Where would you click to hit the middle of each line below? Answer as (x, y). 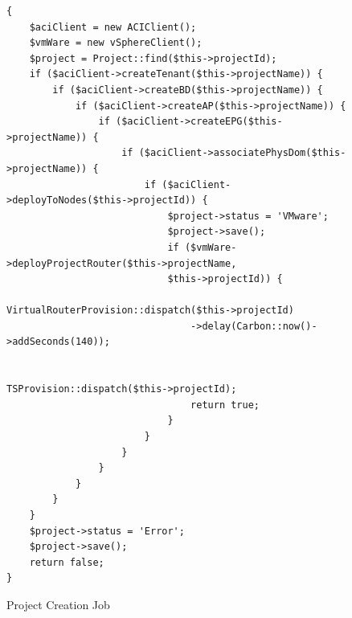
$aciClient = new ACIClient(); (113, 27)
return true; (225, 405)
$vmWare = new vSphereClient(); (116, 43)
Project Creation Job (58, 604)
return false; (67, 562)
